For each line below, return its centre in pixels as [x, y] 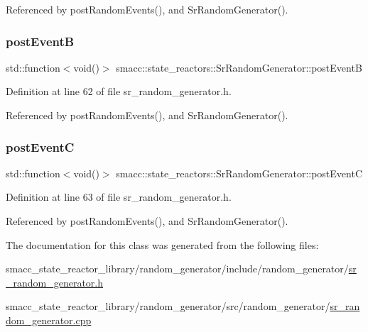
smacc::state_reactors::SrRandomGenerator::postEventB [239, 67]
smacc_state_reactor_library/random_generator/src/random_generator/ [168, 306]
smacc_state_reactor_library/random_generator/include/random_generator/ [177, 269]
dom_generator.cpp [49, 320]
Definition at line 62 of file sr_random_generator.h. [119, 91]
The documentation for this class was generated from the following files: [162, 244]
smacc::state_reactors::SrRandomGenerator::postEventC [239, 173]
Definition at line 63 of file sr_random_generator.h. [119, 197]
